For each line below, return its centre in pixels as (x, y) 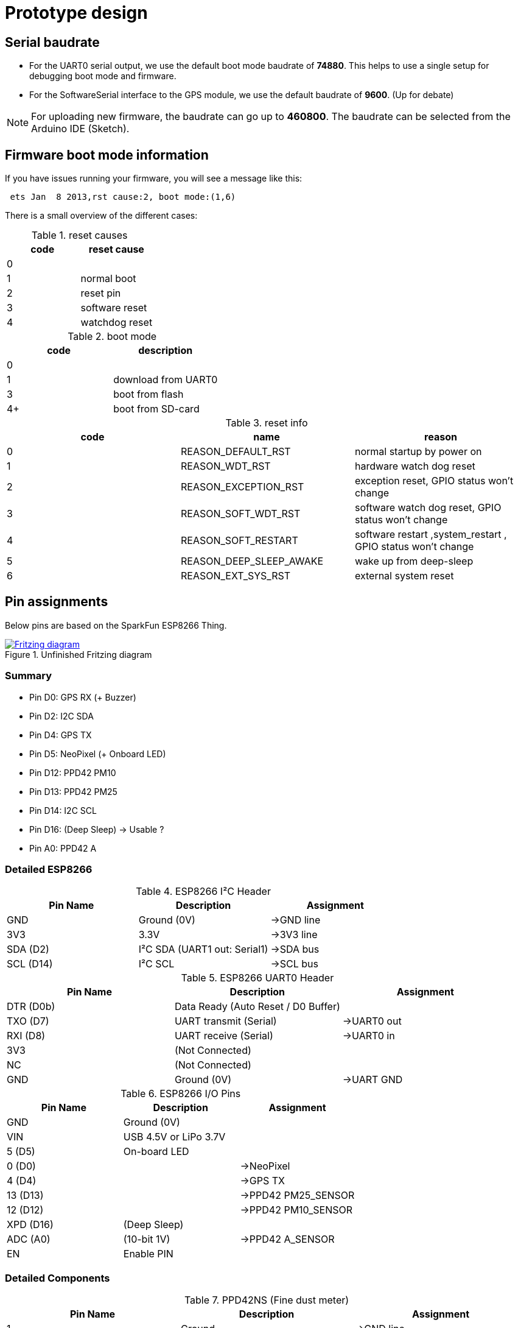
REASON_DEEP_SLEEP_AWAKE (252, 561)
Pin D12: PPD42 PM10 (73, 772)
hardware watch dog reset (415, 466)
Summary (29, 676)
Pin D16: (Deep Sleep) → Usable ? (97, 829)
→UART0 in (369, 1036)
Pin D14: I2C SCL (63, 810)
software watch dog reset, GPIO (428, 508)
